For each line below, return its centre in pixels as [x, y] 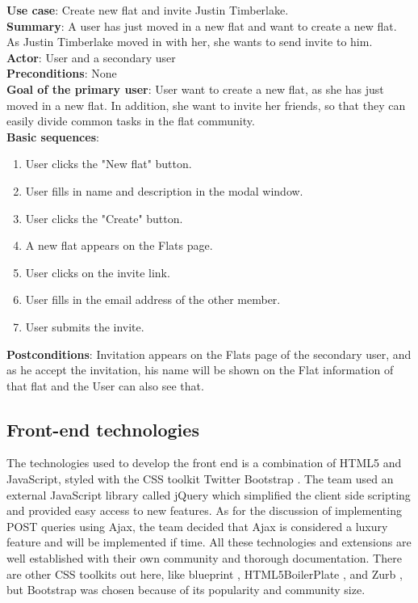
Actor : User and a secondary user [91, 57]
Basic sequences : [53, 136]
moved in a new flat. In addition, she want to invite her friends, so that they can [206, 105]
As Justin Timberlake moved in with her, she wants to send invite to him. [190, 42]
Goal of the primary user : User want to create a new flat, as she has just [195, 89]
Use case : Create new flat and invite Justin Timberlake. [148, 10]
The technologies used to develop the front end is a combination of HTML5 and [204, 463]
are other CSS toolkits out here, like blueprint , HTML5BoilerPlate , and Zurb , [205, 573]
